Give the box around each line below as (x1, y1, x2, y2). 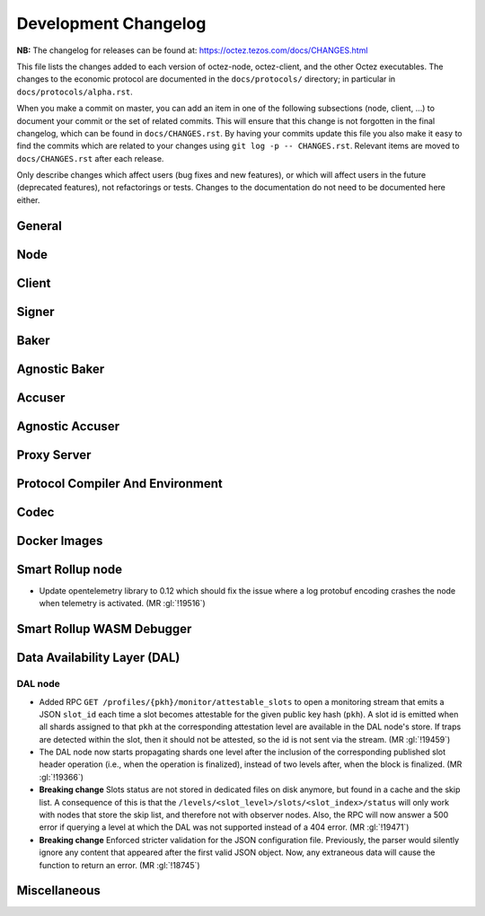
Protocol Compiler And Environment (16, 476, 224, 491)
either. (16, 194, 40, 206)
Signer (16, 304, 55, 319)
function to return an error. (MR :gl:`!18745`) (39, 859, 201, 870)
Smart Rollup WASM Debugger (16, 621, 192, 637)
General (16, 218, 63, 233)
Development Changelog (16, 13, 207, 33)
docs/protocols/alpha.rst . (16, 86, 134, 97)
